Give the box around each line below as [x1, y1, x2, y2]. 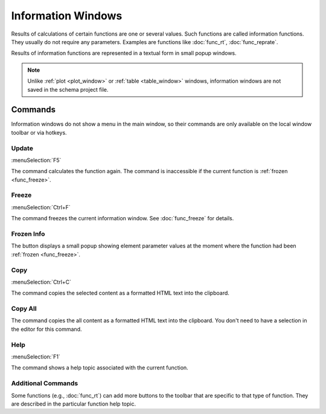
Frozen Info [11, 230, 45, 238]
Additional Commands [11, 379, 78, 387]
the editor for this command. [11, 325, 82, 333]
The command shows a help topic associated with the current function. [11, 364, 188, 371]
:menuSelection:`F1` [11, 353, 60, 360]
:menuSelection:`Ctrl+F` [11, 203, 71, 211]
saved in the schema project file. [27, 86, 109, 93]
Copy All [11, 305, 37, 313]
